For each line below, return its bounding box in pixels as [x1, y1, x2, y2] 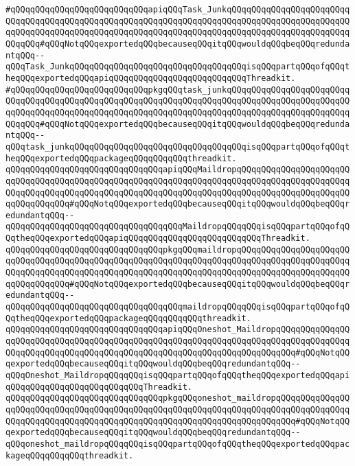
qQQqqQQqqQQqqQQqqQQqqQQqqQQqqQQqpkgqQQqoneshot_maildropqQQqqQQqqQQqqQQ [5, 393, 350, 404]
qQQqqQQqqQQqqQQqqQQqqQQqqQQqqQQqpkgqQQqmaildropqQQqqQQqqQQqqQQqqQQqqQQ [5, 244, 350, 255]
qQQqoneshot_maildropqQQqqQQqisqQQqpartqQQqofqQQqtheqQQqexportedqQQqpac [5, 439, 350, 449]
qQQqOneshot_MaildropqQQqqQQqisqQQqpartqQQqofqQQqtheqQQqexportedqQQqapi [5, 371, 350, 380]
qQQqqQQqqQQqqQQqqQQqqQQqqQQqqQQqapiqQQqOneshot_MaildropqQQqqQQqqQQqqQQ [5, 325, 350, 335]
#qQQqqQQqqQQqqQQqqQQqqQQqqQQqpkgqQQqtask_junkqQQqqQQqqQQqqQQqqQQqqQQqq [5, 84, 350, 95]
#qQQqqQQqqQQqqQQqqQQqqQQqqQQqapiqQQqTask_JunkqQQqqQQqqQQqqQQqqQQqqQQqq [5, 5, 350, 14]
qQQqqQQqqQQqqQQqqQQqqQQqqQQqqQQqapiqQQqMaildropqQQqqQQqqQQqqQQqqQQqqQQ [5, 165, 350, 175]
